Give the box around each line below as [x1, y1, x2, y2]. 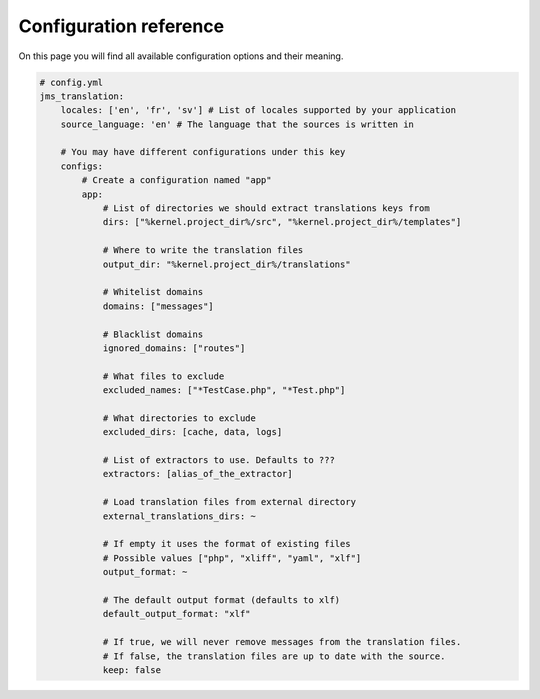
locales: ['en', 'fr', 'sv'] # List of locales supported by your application [60, 105, 457, 116]
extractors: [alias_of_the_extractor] [102, 468, 294, 480]
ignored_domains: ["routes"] [102, 342, 246, 354]
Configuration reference [18, 15, 225, 37]
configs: [60, 160, 104, 172]
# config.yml [39, 76, 104, 88]
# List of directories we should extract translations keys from [102, 203, 430, 214]
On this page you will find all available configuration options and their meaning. [18, 50, 344, 62]
